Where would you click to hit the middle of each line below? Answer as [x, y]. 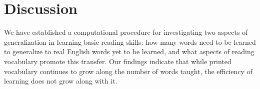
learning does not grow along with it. [61, 81]
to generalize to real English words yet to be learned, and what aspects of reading [129, 51]
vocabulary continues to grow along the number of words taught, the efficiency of [128, 71]
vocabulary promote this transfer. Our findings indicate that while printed [118, 61]
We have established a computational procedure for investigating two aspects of [126, 32]
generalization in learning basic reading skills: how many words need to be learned [130, 42]
